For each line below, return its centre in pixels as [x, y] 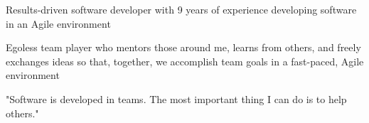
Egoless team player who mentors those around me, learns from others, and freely [183, 47]
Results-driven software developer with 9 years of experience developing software [181, 9]
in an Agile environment [58, 23]
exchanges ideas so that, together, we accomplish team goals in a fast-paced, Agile [185, 61]
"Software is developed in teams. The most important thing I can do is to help [176, 98]
